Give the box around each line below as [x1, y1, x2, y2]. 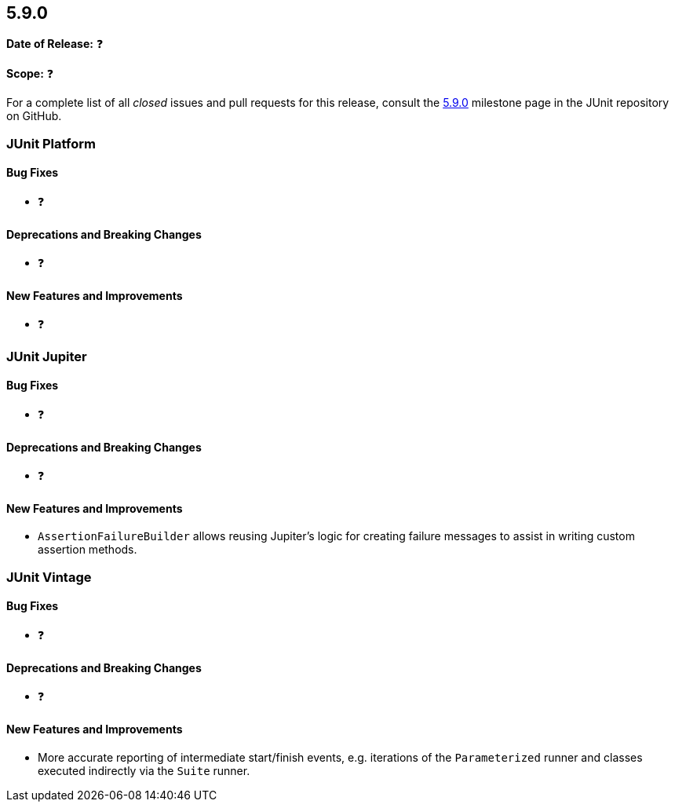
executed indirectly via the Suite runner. [38, 763, 250, 777]
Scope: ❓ [6, 67, 54, 81]
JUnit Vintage [6, 569, 92, 585]
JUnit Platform [6, 135, 96, 152]
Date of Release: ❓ [6, 37, 104, 51]
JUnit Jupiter [6, 348, 87, 364]
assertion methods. [38, 543, 137, 557]
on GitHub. [6, 109, 62, 123]
